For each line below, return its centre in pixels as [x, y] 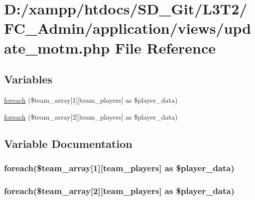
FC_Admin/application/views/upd [128, 28]
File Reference [165, 47]
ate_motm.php [57, 47]
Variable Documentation [68, 143]
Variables [28, 79]
